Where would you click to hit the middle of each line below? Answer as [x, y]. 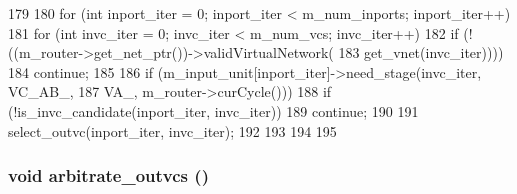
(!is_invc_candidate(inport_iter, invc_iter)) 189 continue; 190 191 [213, 110]
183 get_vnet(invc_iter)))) [421, 52]
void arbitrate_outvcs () [108, 175]
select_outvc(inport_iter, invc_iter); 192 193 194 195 [172, 130]
